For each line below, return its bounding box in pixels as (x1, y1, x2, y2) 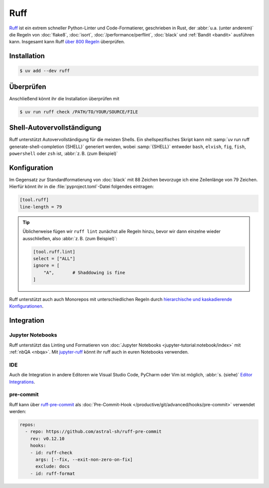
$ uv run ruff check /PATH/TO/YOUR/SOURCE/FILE (19, 109, 138, 115)
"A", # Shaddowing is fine (43, 270, 126, 275)
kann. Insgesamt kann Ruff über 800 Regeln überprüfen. (9, 39, 126, 45)
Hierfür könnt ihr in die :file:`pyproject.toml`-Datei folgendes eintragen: (9, 183, 154, 189)
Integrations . (9, 379, 35, 385)
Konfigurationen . (9, 303, 44, 309)
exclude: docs (35, 464, 70, 470)
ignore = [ (33, 263, 60, 269)
